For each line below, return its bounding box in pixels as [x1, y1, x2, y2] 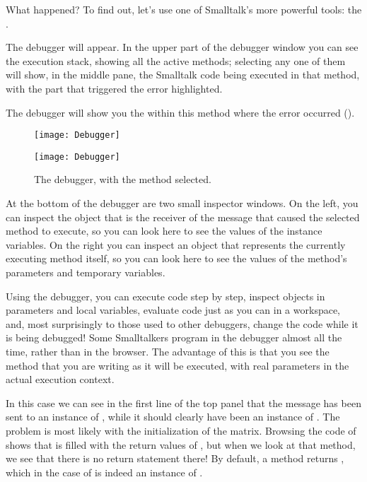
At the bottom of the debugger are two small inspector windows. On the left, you [6, 196, 359, 211]
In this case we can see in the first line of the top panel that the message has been [6, 395, 361, 410]
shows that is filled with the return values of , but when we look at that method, [6, 437, 356, 452]
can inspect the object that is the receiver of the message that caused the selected [6, 209, 360, 224]
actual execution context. [6, 372, 115, 387]
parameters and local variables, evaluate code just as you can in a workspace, [6, 302, 341, 317]
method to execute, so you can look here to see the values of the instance [6, 223, 322, 238]
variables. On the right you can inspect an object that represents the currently [6, 237, 346, 252]
